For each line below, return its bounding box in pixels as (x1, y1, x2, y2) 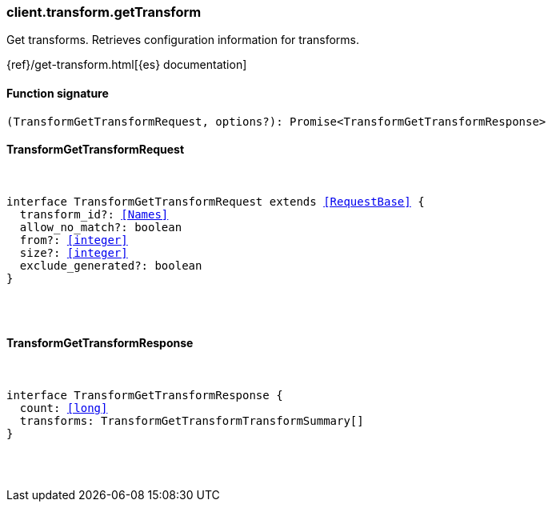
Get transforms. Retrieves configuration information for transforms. (6, 33, 360, 47)
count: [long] (19, 402, 108, 415)
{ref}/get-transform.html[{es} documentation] (6, 58, 247, 72)
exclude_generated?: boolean (19, 258, 202, 272)
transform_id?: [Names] (19, 207, 169, 221)
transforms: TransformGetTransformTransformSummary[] (19, 414, 364, 428)
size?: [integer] (19, 246, 128, 259)
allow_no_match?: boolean (19, 220, 182, 234)
